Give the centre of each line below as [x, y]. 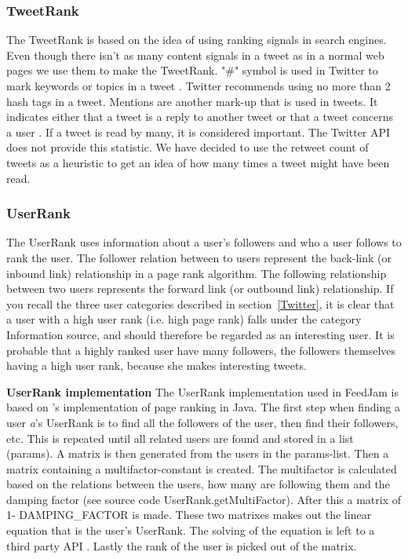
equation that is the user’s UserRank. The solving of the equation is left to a [191, 530]
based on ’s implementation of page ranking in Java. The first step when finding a [203, 407]
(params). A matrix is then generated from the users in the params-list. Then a [198, 453]
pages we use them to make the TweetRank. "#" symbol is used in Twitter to [192, 70]
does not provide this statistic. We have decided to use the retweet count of [188, 147]
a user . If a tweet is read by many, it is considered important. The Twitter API [199, 132]
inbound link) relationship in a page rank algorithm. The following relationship [197, 273]
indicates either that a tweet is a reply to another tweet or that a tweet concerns [200, 117]
